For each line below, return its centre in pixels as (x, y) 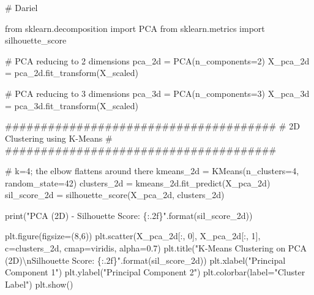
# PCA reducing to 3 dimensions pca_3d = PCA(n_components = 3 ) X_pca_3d (157, 93)
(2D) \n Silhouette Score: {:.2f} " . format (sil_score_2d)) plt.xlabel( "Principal (145, 260)
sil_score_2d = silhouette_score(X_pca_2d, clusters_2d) (115, 195)
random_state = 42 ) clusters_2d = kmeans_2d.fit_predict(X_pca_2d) (138, 182)
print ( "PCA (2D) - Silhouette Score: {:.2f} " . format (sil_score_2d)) (129, 215)
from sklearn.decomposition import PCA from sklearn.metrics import (135, 28)
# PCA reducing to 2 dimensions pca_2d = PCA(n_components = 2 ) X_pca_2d (157, 60)
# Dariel (21, 7)
